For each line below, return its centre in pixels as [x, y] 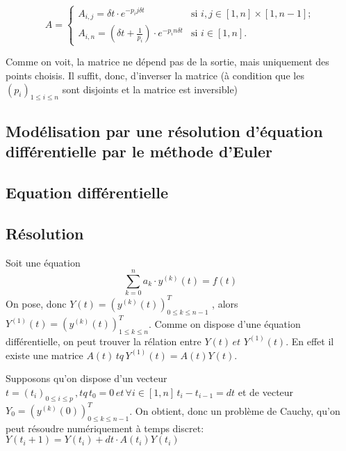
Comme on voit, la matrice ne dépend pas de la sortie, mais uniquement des [167, 62]
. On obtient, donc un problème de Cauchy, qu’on [235, 410]
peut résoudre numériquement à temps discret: [105, 428]
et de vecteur [266, 391]
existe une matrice [44, 355]
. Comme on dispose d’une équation [225, 323]
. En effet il [310, 341]
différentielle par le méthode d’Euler [139, 151]
